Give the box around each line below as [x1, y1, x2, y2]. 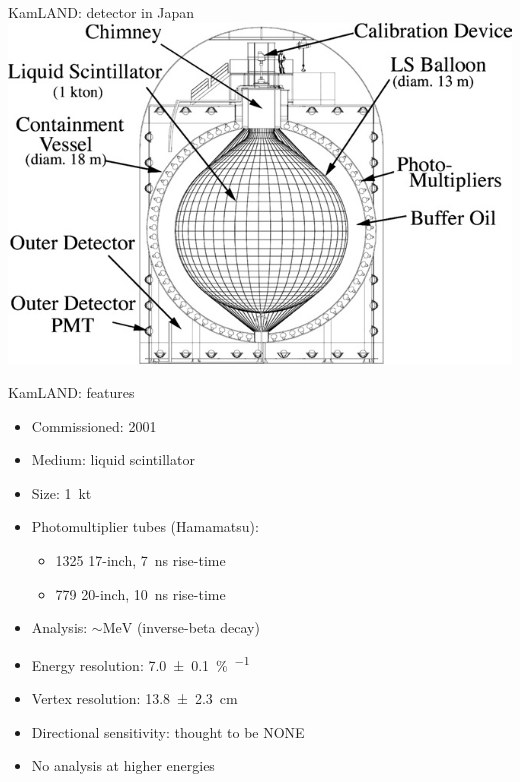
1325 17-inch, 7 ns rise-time [55, 549, 226, 570]
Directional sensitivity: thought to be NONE [31, 721, 305, 742]
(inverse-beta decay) [136, 617, 260, 638]
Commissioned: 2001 [31, 415, 157, 436]
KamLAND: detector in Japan [8, 2, 195, 22]
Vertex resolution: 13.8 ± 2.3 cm [31, 688, 238, 709]
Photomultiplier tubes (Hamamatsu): [31, 516, 259, 537]
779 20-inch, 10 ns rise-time [55, 583, 226, 604]
